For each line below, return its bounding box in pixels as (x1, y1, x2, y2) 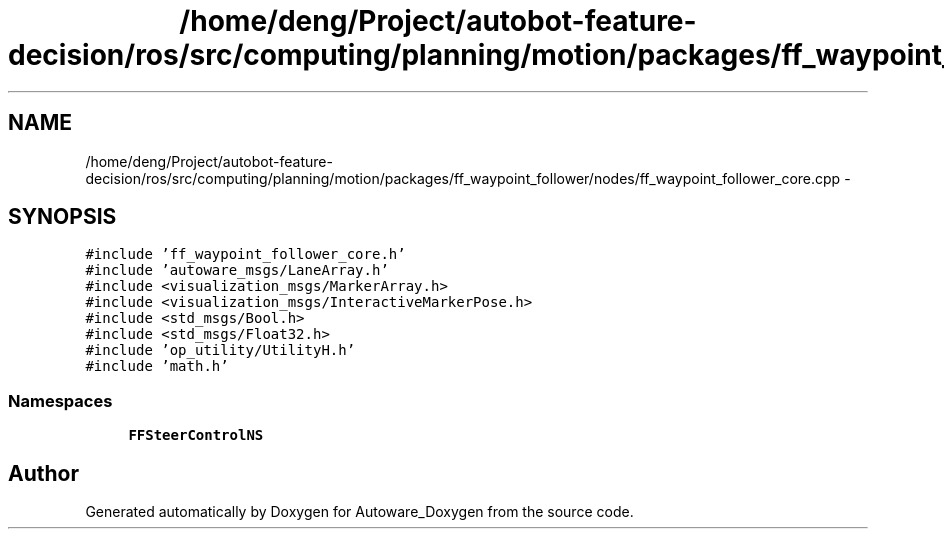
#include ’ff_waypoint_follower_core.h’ (85, 246, 406, 263)
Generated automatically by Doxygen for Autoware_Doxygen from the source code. (85, 503, 634, 521)
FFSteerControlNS (128, 427, 264, 444)
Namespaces (8, 390, 113, 411)
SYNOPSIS (8, 204, 117, 230)
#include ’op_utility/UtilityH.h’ (85, 342, 356, 359)
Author (8, 460, 79, 486)
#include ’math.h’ (85, 358, 229, 375)
